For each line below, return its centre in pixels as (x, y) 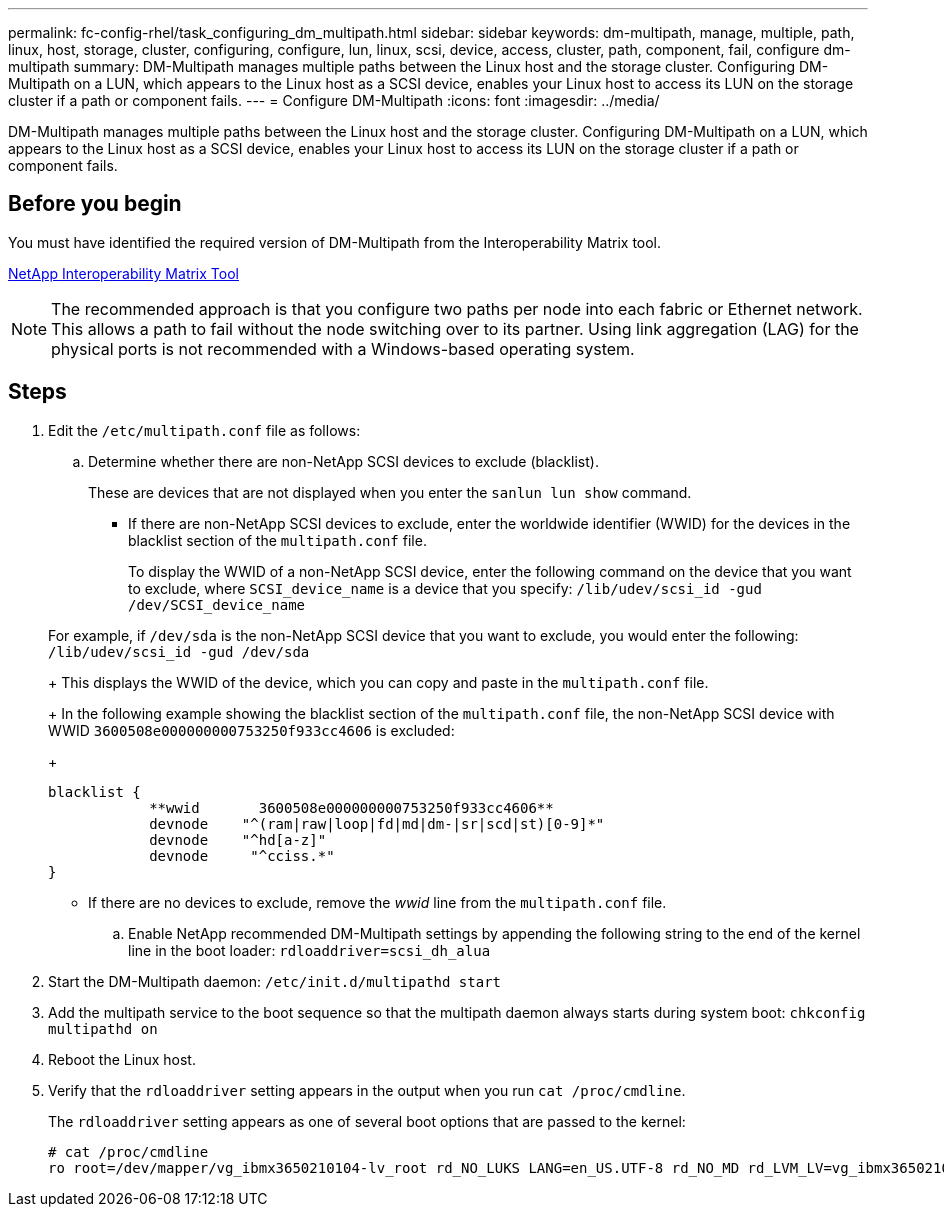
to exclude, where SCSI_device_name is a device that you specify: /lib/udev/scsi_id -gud (445, 588)
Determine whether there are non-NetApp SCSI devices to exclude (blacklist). (343, 461)
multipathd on (103, 1028)
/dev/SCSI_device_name (217, 604)
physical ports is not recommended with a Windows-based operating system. (343, 348)
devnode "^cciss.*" (242, 855)
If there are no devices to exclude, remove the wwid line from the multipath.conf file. (377, 902)
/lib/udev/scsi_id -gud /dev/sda (179, 651)
